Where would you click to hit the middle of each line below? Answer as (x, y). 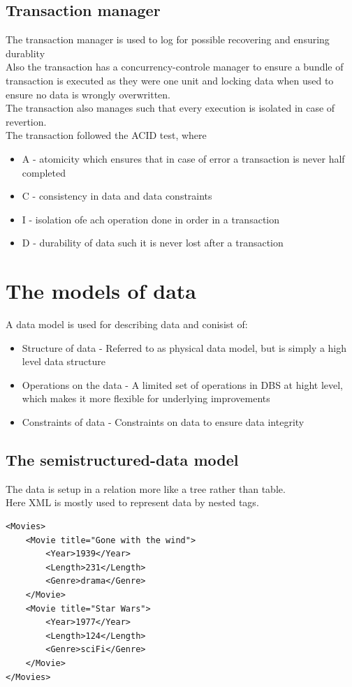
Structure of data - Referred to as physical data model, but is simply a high (184, 347)
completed (44, 172)
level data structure (64, 361)
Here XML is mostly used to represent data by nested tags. (132, 502)
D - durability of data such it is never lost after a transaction (153, 243)
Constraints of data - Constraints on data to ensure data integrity (163, 422)
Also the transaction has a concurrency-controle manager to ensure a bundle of (175, 67)
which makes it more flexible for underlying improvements (146, 398)
